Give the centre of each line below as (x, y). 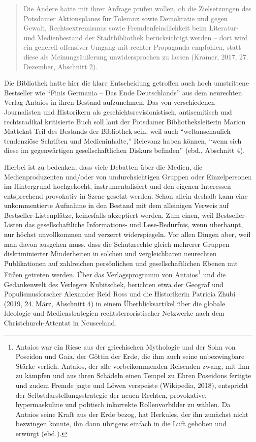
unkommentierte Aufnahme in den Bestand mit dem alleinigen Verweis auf (116, 205)
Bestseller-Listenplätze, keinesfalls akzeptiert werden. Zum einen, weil (109, 215)
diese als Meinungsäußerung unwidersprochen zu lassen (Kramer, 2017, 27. (136, 56)
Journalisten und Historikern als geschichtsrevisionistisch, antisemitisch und (118, 111)
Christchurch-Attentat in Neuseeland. (61, 323)
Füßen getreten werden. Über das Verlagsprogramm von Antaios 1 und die (115, 274)
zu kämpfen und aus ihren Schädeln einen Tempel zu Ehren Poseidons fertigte (133, 375)
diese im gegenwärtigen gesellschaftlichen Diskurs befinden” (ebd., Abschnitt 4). (125, 150)
